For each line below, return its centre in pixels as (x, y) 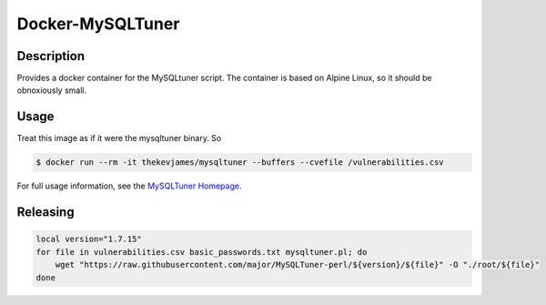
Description (51, 56)
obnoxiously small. (52, 90)
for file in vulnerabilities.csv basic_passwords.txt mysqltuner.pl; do (202, 252)
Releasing (45, 213)
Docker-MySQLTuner (98, 24)
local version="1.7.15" (89, 239)
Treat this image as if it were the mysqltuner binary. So (119, 138)
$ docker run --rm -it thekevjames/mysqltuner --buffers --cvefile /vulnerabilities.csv (240, 163)
